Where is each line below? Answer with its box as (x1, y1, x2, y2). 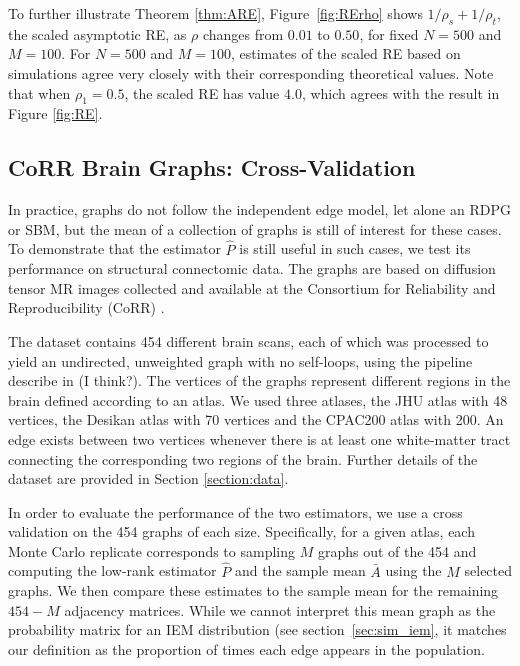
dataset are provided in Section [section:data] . (8, 468, 289, 489)
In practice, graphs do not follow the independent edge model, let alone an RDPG (8, 199, 511, 220)
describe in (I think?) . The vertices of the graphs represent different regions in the (8, 370, 511, 391)
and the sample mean (234, 560, 366, 581)
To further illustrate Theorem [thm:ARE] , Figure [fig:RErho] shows (8, 3, 423, 23)
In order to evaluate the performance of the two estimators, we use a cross (8, 501, 463, 522)
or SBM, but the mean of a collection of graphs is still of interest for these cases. (8, 218, 502, 239)
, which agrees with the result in (301, 82, 500, 103)
